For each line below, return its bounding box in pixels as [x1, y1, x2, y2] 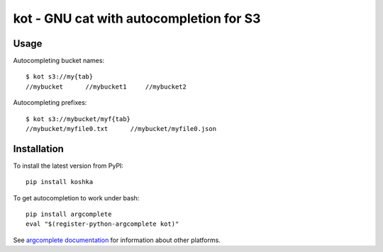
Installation [13, 142, 64, 155]
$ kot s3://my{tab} [26, 73, 94, 81]
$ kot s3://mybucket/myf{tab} [26, 115, 131, 123]
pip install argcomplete [26, 210, 112, 219]
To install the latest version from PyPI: [13, 161, 124, 170]
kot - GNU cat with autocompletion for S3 [13, 11, 261, 26]
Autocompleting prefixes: [13, 98, 87, 107]
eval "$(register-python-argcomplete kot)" [26, 220, 179, 228]
